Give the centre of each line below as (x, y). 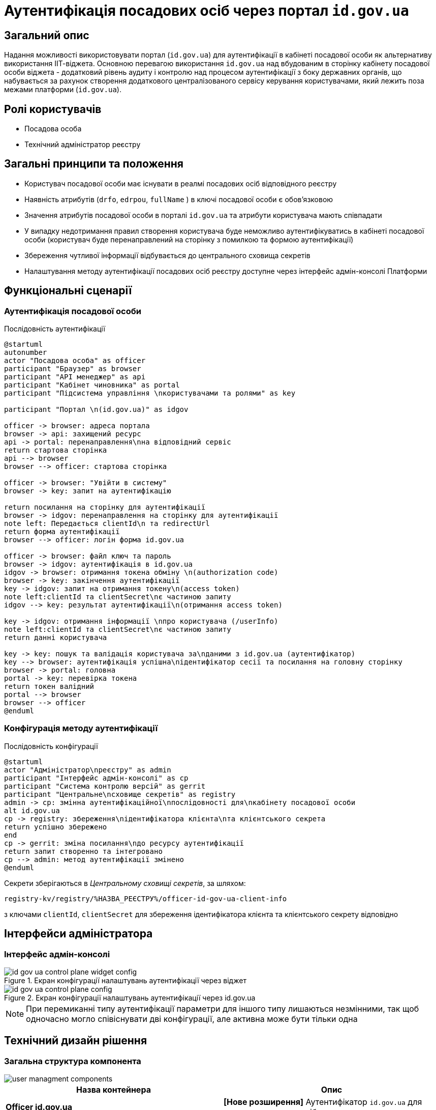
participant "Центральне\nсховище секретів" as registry (120, 794)
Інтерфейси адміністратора (79, 934)
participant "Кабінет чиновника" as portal (92, 385)
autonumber (26, 353)
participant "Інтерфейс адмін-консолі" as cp (96, 778)
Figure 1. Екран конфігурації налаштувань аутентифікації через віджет (125, 981)
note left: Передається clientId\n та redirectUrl (107, 524)
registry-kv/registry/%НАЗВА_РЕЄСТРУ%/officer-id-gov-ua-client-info (146, 898)
